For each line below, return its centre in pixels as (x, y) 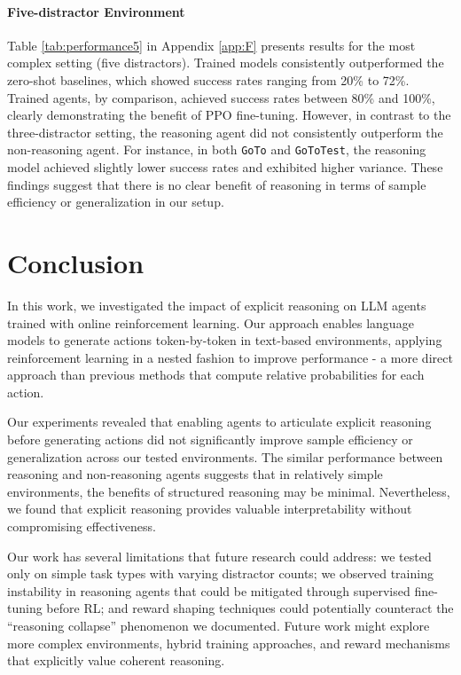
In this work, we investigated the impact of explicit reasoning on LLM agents (217, 305)
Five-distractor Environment (96, 11)
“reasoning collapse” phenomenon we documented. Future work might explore (219, 626)
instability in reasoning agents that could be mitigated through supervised (209, 590)
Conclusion (76, 262)
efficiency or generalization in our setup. (116, 202)
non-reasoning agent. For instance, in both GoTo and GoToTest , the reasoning (217, 149)
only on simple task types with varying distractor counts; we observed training (220, 573)
